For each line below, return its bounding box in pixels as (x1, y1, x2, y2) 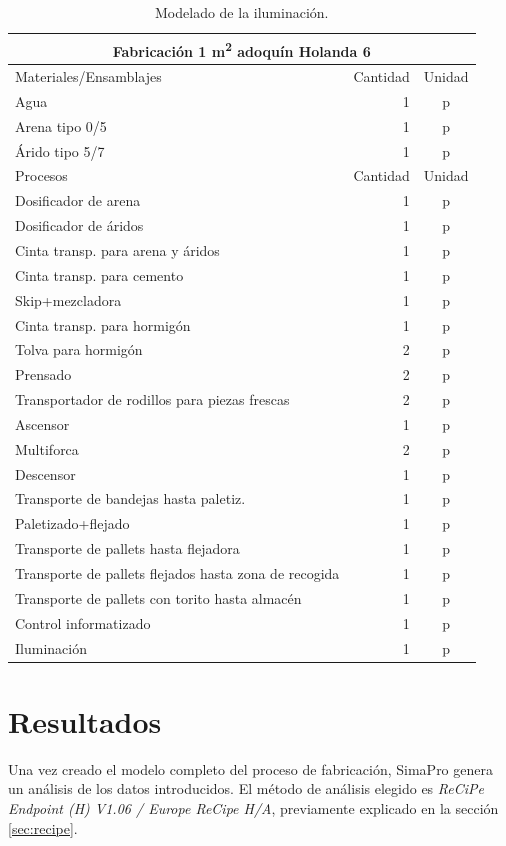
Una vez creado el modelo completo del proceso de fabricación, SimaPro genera (8, 758, 493, 779)
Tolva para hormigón (15, 339, 143, 360)
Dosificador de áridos (15, 215, 144, 236)
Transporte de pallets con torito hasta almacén (15, 587, 302, 608)
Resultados (8, 700, 162, 741)
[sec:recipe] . (8, 817, 78, 838)
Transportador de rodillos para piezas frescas (15, 389, 290, 410)
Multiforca (15, 438, 79, 459)
